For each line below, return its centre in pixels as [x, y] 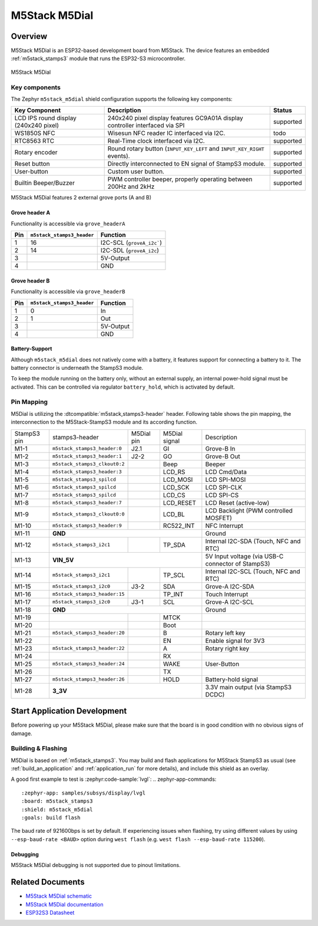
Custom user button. [136, 172]
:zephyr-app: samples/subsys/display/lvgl [84, 793]
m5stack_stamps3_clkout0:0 [88, 514]
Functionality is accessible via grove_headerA [68, 224]
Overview [29, 36]
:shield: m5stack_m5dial [57, 809]
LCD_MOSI [178, 480]
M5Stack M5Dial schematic [59, 896]
